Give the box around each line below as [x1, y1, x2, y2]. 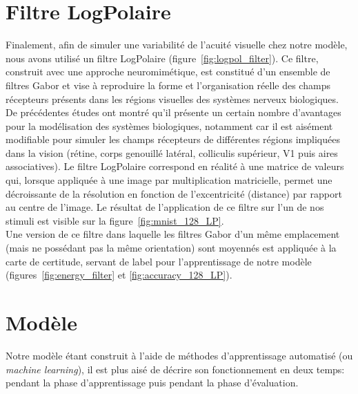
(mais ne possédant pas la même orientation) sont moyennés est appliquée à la [6, 241, 337, 255]
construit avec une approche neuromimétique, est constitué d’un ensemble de [6, 64, 330, 79]
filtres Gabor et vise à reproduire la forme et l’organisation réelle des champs [6, 77, 330, 92]
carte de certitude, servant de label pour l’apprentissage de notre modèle [6, 254, 312, 268]
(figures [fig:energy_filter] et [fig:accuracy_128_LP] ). [6, 268, 232, 282]
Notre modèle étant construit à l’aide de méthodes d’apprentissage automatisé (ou [6, 348, 353, 362]
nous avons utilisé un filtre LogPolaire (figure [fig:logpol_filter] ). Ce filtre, [6, 50, 319, 65]
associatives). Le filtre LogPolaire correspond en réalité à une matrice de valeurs [6, 159, 344, 173]
